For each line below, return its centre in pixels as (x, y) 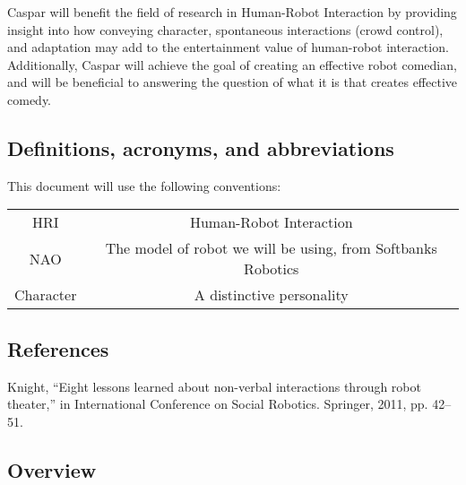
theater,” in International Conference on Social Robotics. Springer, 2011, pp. (218, 404)
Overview (52, 469)
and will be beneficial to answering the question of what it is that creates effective (233, 82)
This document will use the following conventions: (144, 185)
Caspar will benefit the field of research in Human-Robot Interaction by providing (232, 12)
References (58, 348)
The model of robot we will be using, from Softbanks (271, 248)
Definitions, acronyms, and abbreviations (201, 147)
